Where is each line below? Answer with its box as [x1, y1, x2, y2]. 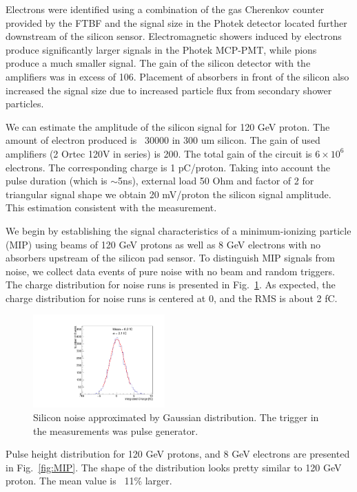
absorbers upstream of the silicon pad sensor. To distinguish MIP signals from [6, 250, 335, 265]
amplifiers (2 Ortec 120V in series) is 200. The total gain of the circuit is [6, 146, 312, 160]
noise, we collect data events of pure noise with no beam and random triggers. [6, 264, 335, 278]
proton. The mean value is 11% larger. [6, 473, 172, 488]
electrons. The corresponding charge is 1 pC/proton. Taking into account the [6, 160, 330, 174]
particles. [6, 96, 44, 111]
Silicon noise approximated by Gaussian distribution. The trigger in [33, 409, 319, 424]
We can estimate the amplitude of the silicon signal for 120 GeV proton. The [6, 119, 330, 133]
